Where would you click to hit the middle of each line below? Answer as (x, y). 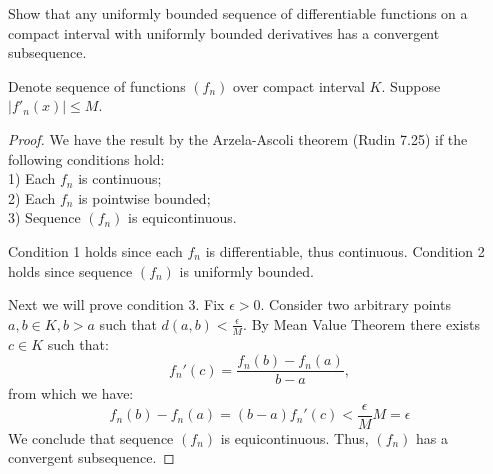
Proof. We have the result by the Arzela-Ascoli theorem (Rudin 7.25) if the (238, 138)
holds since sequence (70, 270)
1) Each (32, 178)
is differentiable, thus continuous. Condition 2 (345, 250)
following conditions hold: (86, 158)
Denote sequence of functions (97, 85)
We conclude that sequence (91, 437)
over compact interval (299, 85)
